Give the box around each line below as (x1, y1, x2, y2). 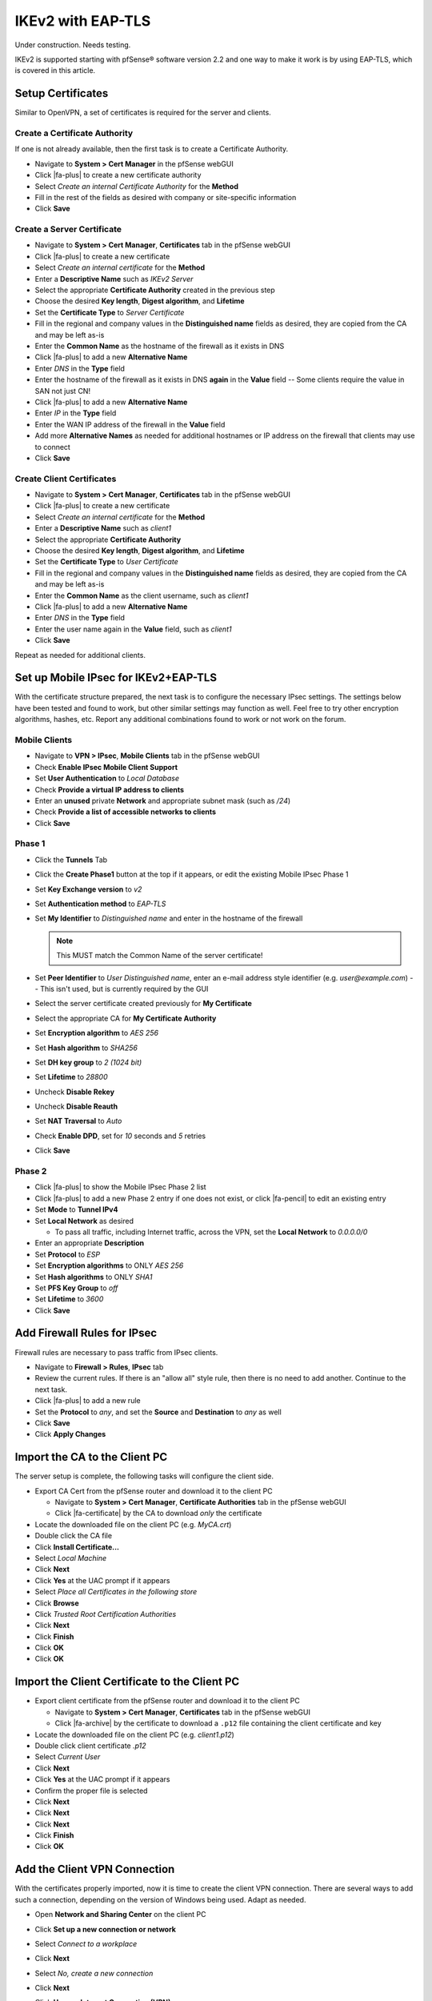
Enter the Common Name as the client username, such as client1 (34, 591, 249, 600)
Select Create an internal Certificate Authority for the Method (34, 181, 239, 191)
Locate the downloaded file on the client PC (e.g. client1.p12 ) (34, 1730, 235, 1739)
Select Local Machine (34, 1553, 107, 1562)
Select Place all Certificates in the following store (34, 1587, 198, 1597)
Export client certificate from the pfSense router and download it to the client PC (34, 1696, 300, 1706)
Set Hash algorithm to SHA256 (34, 1043, 138, 1053)
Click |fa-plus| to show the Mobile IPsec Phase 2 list (34, 1182, 207, 1192)
